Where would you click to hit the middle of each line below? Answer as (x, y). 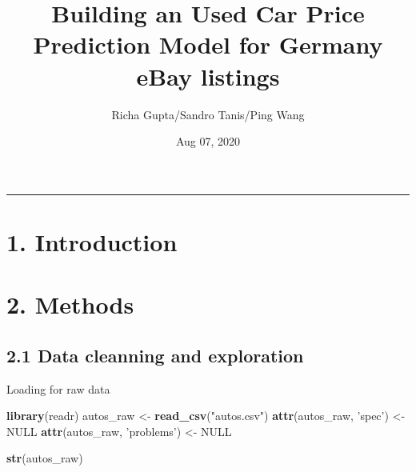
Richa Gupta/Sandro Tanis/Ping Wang (208, 114)
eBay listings (208, 76)
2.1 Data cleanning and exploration (155, 355)
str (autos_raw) (45, 458)
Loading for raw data (58, 388)
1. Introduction (92, 241)
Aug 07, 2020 (208, 141)
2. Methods (70, 304)
